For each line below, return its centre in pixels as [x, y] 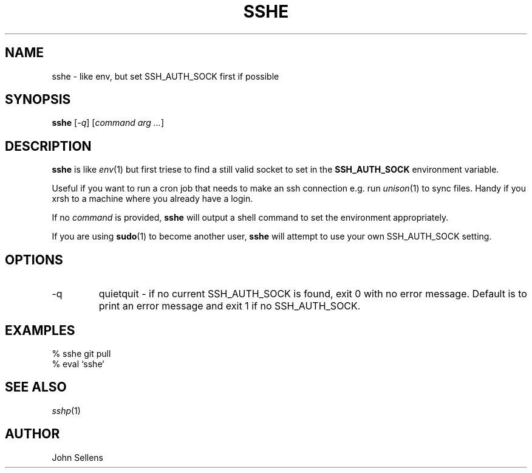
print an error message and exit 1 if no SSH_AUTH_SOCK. [230, 306]
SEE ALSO [36, 387]
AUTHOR [32, 434]
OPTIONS [34, 260]
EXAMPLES [40, 330]
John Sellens [78, 457]
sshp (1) [66, 410]
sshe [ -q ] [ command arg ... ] [108, 123]
